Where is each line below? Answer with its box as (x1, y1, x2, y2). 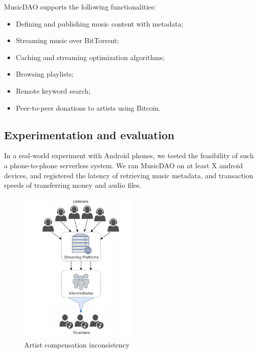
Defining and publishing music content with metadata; (16, 18, 184, 29)
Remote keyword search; (16, 85, 91, 96)
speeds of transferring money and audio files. (4, 180, 142, 190)
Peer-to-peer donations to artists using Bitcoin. (16, 102, 161, 113)
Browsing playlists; (16, 69, 74, 79)
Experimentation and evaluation (4, 127, 175, 142)
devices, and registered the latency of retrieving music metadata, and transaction (4, 170, 253, 180)
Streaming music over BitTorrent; (16, 35, 119, 46)
